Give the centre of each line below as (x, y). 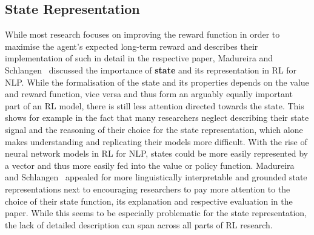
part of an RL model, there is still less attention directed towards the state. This (155, 105)
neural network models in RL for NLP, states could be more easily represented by (156, 153)
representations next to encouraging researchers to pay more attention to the (148, 189)
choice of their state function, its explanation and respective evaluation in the (149, 201)
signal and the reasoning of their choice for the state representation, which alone (154, 129)
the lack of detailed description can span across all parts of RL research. (139, 224)
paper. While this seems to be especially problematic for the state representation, (156, 213)
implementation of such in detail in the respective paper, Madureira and (139, 58)
